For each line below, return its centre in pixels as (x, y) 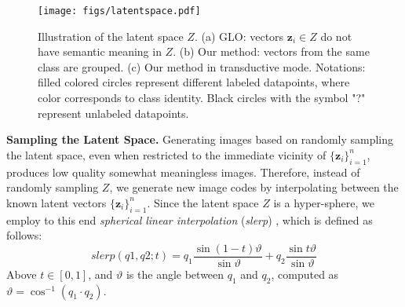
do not (336, 36)
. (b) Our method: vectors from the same (271, 51)
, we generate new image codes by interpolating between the (254, 187)
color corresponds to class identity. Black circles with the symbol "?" (202, 98)
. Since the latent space (203, 202)
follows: (24, 235)
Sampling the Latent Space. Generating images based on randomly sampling (200, 139)
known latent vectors (57, 202)
